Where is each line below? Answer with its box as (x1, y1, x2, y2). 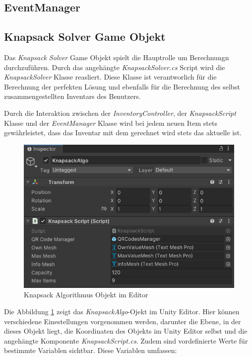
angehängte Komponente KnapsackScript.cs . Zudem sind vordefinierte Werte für (4, 335, 248, 346)
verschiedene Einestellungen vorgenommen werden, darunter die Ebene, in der (4, 316, 241, 326)
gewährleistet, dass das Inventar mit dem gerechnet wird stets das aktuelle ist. (4, 127, 242, 138)
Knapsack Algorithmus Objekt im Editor (24, 289, 148, 300)
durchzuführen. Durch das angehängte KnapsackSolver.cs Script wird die (4, 62, 225, 72)
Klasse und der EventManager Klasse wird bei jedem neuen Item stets (4, 117, 217, 128)
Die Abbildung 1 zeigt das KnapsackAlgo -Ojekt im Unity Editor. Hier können (4, 306, 240, 316)
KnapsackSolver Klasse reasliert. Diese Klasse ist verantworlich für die (4, 72, 217, 82)
